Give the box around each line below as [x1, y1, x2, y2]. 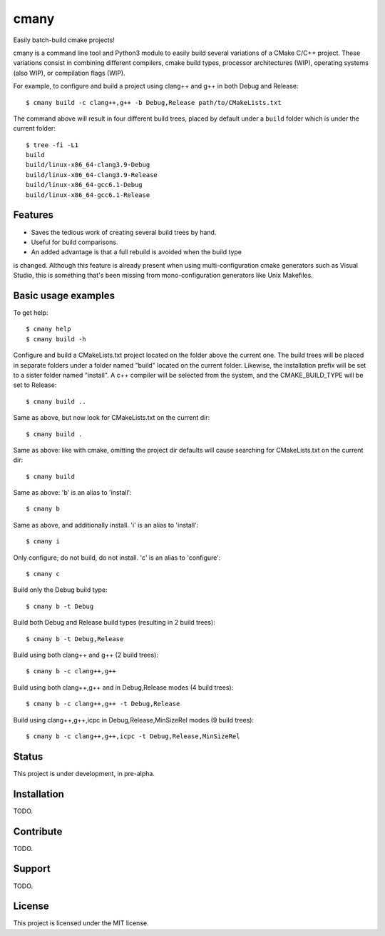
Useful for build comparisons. [31, 238, 118, 246]
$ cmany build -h [26, 335, 86, 343]
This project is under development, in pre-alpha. [13, 769, 155, 778]
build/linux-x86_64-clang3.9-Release [26, 171, 158, 178]
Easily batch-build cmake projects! [13, 36, 115, 44]
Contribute [13, 825, 63, 837]
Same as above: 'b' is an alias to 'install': [13, 488, 132, 497]
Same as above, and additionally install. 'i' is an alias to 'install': [13, 520, 199, 529]
